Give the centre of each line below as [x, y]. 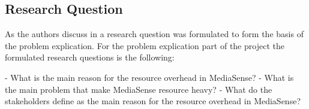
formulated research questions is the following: [90, 57]
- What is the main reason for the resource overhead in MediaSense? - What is [149, 77]
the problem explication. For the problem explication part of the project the [145, 45]
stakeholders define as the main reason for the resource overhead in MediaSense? [153, 101]
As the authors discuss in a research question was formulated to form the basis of [154, 34]
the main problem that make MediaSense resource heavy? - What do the [139, 89]
